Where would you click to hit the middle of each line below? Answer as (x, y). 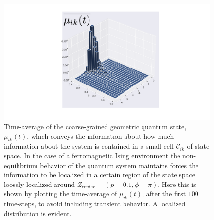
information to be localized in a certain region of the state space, (100, 175)
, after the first (164, 194)
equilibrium (21, 165)
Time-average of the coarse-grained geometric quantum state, (95, 127)
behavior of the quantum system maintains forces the (119, 165)
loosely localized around (39, 184)
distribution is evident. (38, 213)
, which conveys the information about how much (100, 136)
